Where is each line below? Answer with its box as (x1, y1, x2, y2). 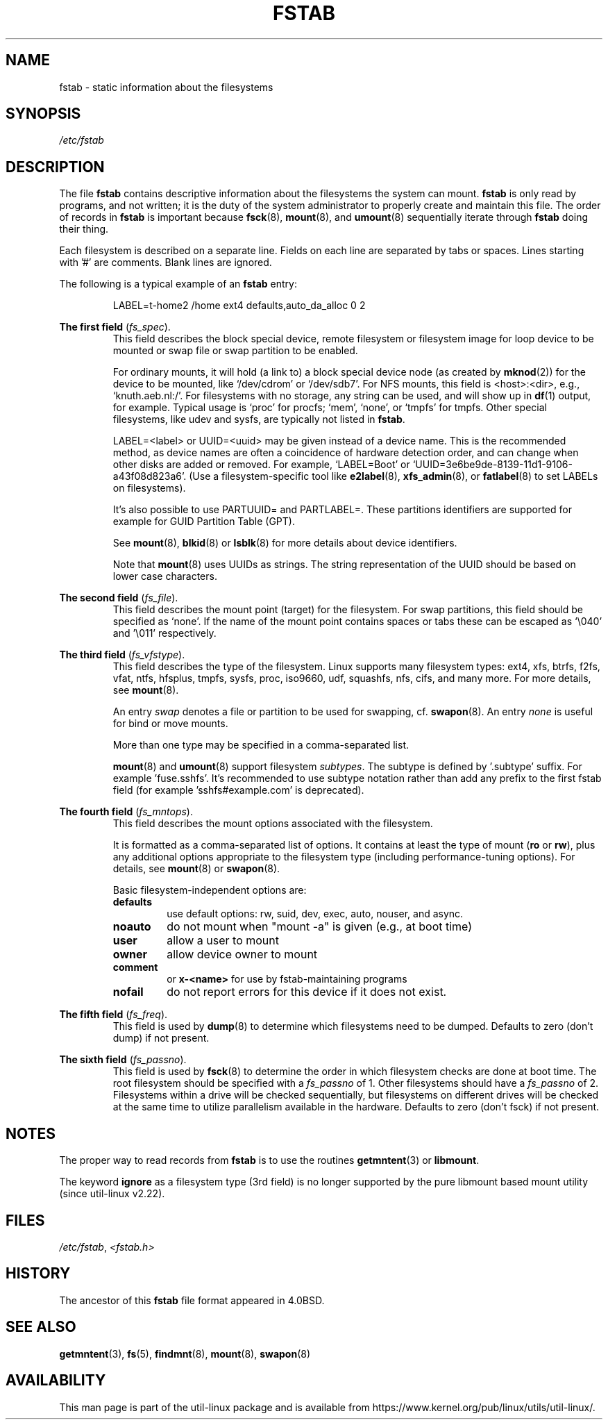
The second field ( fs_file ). (59, 592, 178, 604)
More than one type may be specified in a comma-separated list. (112, 739, 409, 751)
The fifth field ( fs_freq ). (59, 1008, 168, 1021)
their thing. (59, 223, 109, 235)
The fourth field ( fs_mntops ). (59, 806, 193, 818)
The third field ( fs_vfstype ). (59, 649, 185, 661)
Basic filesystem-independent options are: (112, 884, 307, 897)
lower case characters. (112, 570, 217, 583)
